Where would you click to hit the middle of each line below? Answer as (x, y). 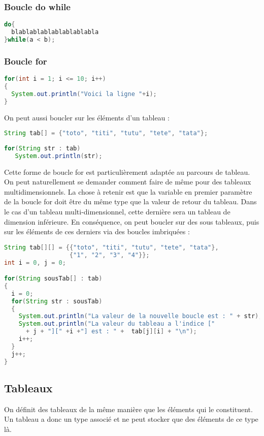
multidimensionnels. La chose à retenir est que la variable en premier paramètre (128, 191)
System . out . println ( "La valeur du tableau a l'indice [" (117, 324)
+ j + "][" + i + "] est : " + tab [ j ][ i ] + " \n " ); (111, 332)
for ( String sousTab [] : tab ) (53, 279)
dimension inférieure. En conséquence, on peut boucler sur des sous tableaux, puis (132, 221)
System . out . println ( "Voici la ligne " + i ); (84, 94)
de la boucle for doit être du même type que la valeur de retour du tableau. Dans (130, 201)
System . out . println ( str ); (59, 156)
